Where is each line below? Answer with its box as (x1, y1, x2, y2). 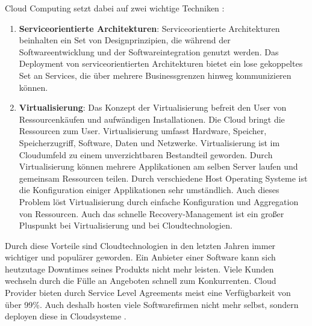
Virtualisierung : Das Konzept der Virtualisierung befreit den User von (19, 101, 287, 114)
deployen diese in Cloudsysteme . (5, 310, 126, 322)
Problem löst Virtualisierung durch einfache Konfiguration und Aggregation (19, 195, 299, 208)
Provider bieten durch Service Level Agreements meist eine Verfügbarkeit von (5, 286, 291, 299)
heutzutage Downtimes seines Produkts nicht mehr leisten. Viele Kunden (5, 262, 274, 275)
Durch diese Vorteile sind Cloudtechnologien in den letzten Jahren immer (5, 239, 276, 251)
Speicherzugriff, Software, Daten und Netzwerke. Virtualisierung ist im (19, 136, 280, 149)
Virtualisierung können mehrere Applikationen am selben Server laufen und (19, 160, 298, 173)
